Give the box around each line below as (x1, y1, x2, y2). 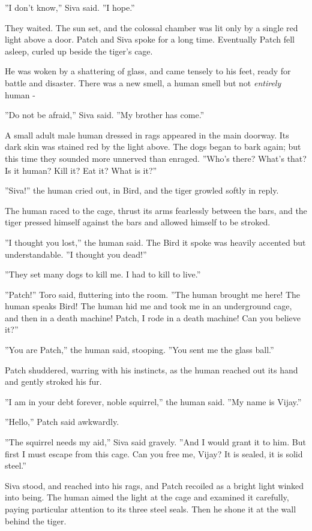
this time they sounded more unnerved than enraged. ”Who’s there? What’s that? (5, 152, 307, 164)
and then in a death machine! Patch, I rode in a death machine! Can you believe (5, 311, 301, 324)
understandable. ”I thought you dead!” (5, 248, 147, 260)
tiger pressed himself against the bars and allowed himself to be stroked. (5, 216, 271, 228)
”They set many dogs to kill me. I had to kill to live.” (5, 268, 201, 280)
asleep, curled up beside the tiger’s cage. (5, 44, 153, 57)
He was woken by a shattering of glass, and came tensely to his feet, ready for (5, 65, 291, 77)
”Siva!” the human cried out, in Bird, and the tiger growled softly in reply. (5, 184, 279, 197)
